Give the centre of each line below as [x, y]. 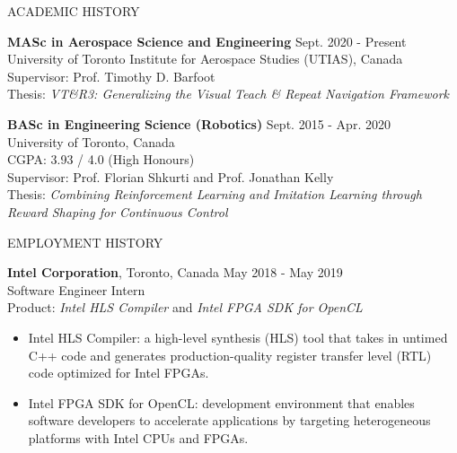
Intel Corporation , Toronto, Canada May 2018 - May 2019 [175, 272]
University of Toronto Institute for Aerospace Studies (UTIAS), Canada [205, 59]
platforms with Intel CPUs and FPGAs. [138, 437]
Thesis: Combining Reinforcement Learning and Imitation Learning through [215, 194]
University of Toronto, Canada [91, 141]
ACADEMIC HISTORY [74, 11]
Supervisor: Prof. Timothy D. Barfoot [111, 76]
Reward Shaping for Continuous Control [118, 211]
